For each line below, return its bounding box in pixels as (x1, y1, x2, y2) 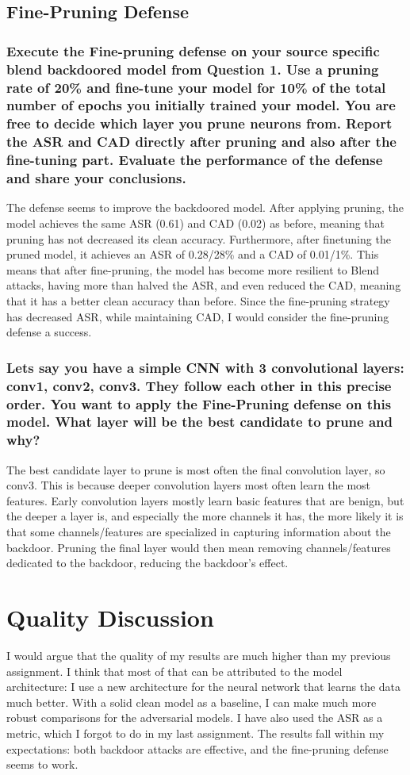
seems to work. (6, 756, 79, 773)
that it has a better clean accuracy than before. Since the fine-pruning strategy (6, 293, 390, 309)
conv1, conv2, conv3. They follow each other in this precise (6, 375, 392, 395)
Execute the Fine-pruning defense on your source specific (6, 40, 380, 60)
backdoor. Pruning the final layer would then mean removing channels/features (6, 539, 391, 555)
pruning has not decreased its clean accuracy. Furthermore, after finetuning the (6, 230, 391, 247)
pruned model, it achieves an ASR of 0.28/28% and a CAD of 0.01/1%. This (6, 246, 379, 263)
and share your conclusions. (6, 168, 186, 188)
